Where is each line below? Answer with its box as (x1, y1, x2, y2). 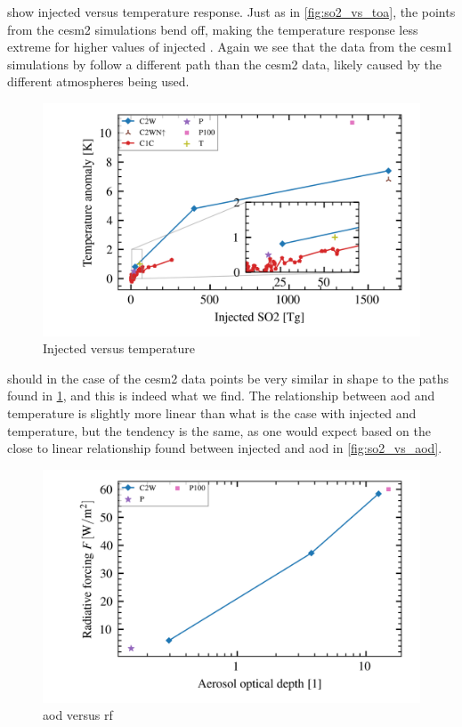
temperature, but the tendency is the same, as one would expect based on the (7, 421, 431, 440)
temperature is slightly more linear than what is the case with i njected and (7, 404, 417, 423)
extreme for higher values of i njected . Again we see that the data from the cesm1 (7, 37, 453, 56)
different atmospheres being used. (7, 72, 190, 91)
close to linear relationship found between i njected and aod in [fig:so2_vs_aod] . (7, 439, 442, 457)
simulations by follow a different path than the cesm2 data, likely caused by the (7, 54, 442, 73)
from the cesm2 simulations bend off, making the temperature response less (7, 20, 418, 38)
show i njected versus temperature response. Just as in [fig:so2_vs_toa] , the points (7, 3, 456, 20)
